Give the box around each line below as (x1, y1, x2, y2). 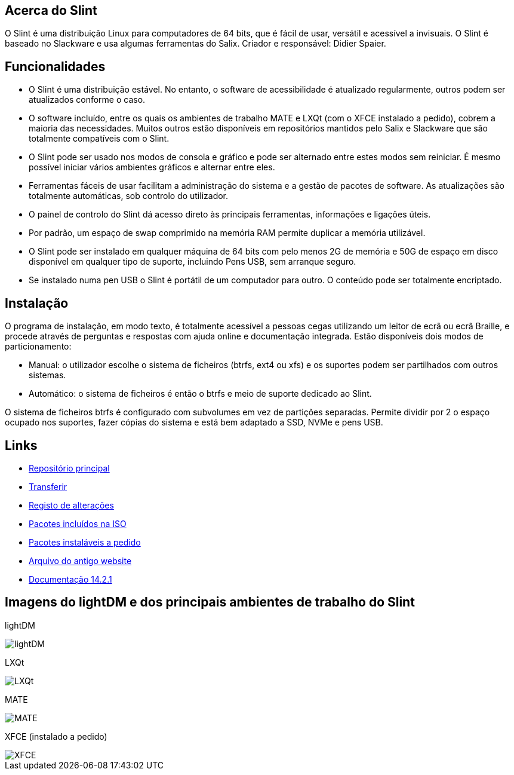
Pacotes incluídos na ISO (29, 518, 127, 529)
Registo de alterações (29, 500, 114, 510)
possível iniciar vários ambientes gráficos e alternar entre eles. (29, 162, 275, 173)
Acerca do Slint (5, 3, 97, 18)
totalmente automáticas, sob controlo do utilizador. (29, 191, 229, 201)
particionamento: (5, 341, 72, 352)
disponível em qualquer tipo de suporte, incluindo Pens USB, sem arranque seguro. (29, 256, 356, 267)
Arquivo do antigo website (29, 555, 132, 566)
